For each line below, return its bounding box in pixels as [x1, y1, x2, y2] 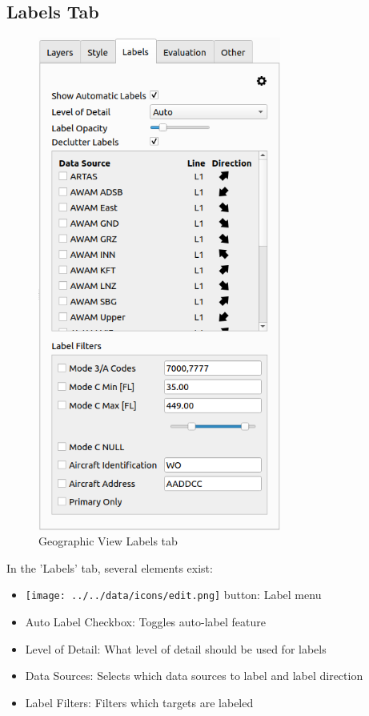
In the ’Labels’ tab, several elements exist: [6, 559, 213, 576]
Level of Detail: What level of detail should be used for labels [25, 640, 327, 657]
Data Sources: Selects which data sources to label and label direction [25, 667, 363, 684]
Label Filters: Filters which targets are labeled [25, 694, 254, 710]
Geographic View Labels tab [38, 533, 178, 549]
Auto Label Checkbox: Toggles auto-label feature [25, 613, 266, 630]
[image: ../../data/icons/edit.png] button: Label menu [25, 586, 322, 603]
